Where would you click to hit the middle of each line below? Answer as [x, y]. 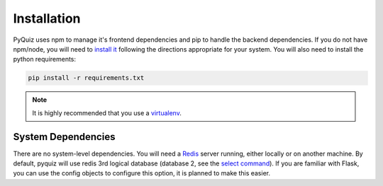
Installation [47, 18]
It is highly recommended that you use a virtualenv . [107, 112]
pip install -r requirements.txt [86, 78]
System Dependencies [64, 137]
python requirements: [45, 59]
